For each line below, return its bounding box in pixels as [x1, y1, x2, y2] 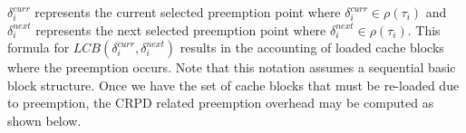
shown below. [7, 110, 82, 129]
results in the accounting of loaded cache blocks [180, 38, 444, 57]
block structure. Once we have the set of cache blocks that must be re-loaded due [7, 75, 460, 94]
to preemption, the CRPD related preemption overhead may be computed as [7, 93, 434, 112]
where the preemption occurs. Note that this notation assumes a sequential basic [7, 58, 456, 77]
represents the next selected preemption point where [35, 20, 326, 39]
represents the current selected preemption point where [34, 3, 341, 21]
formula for [7, 38, 70, 57]
